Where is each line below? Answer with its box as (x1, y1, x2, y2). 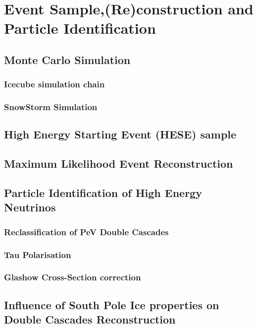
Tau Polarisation (4, 248, 71, 261)
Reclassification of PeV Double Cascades (4, 225, 169, 238)
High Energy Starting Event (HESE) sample (4, 127, 237, 142)
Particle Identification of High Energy (4, 185, 202, 200)
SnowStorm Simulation (4, 101, 98, 113)
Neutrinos (4, 199, 56, 215)
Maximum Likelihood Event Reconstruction (4, 156, 233, 171)
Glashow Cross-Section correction (4, 271, 141, 283)
